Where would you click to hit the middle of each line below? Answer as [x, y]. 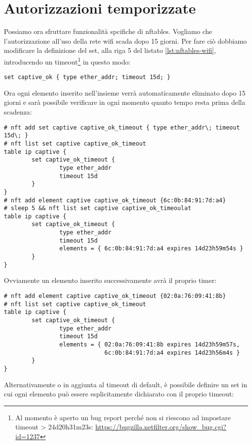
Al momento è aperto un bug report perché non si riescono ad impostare [123, 417]
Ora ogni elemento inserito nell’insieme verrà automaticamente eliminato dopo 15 [125, 92]
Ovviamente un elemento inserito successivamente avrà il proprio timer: [110, 280]
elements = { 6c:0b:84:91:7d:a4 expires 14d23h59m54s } [151, 249]
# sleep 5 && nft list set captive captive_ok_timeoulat [98, 208]
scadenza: [18, 112]
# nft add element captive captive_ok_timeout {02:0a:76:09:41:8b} [115, 296]
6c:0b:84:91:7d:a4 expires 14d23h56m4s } [172, 353]
